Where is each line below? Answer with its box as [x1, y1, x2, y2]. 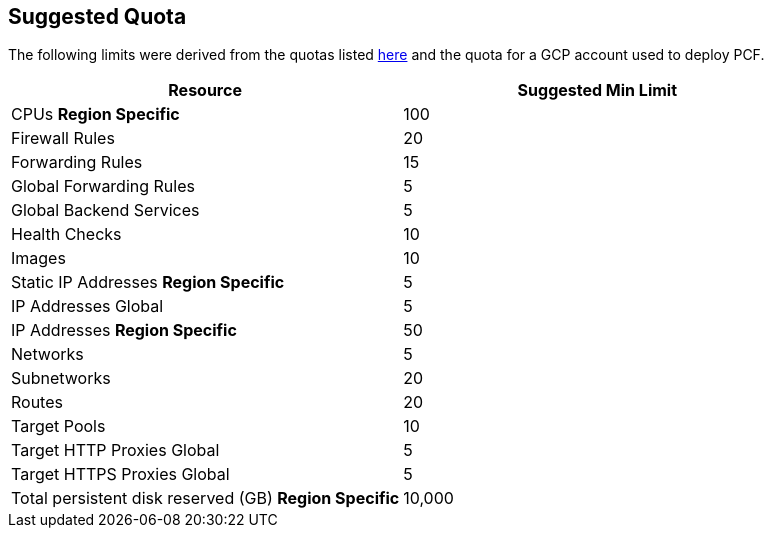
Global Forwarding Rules [11, 176, 195, 197]
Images [11, 248, 66, 269]
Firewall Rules [11, 128, 115, 149]
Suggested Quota [8, 4, 187, 29]
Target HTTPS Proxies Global [11, 464, 230, 485]
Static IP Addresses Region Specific [11, 272, 285, 293]
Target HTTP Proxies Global [11, 440, 220, 461]
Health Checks [11, 224, 122, 245]
